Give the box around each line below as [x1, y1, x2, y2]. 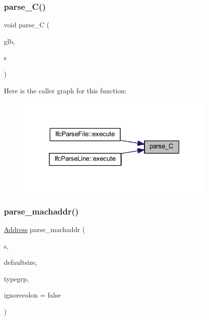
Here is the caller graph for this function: [4, 85, 127, 95]
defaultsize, [4, 257, 38, 267]
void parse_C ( [4, 20, 50, 30]
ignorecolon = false [4, 290, 61, 300]
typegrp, [4, 273, 29, 283]
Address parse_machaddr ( [4, 224, 85, 235]
